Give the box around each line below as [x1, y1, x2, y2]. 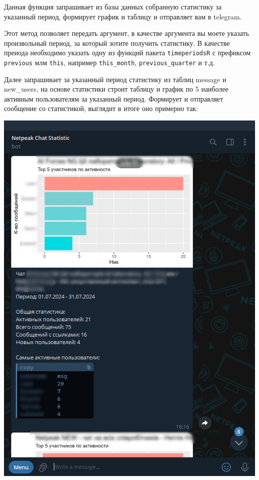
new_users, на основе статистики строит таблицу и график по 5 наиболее [4, 84, 229, 94]
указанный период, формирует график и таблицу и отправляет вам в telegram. [4, 11, 242, 21]
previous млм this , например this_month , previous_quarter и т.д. [4, 57, 215, 68]
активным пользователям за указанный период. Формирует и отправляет [4, 93, 223, 104]
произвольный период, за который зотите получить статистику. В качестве [4, 37, 230, 48]
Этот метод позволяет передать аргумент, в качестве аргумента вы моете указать [4, 28, 249, 38]
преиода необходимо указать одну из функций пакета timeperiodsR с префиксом [4, 47, 251, 58]
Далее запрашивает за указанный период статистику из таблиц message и [4, 74, 227, 84]
